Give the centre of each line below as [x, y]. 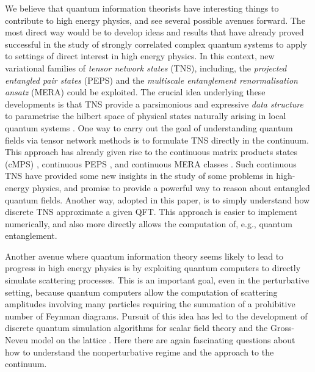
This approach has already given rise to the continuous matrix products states [151, 152]
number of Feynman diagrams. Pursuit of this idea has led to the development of [156, 315]
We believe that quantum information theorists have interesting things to [142, 8]
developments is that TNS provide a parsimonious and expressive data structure [154, 104]
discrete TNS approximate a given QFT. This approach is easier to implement [151, 212]
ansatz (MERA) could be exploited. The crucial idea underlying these [135, 92]
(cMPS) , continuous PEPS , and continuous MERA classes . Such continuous [151, 163]
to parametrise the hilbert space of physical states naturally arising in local [146, 116]
